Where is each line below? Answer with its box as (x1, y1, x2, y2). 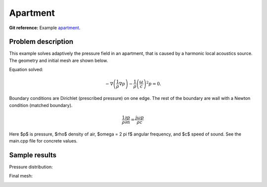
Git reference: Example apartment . (9, 25, 81, 31)
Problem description (9, 38, 74, 46)
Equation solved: (9, 67, 44, 73)
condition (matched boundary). (9, 102, 73, 108)
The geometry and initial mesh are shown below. (9, 57, 108, 63)
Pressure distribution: (9, 164, 53, 170)
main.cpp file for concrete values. (9, 138, 78, 143)
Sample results (9, 151, 57, 159)
